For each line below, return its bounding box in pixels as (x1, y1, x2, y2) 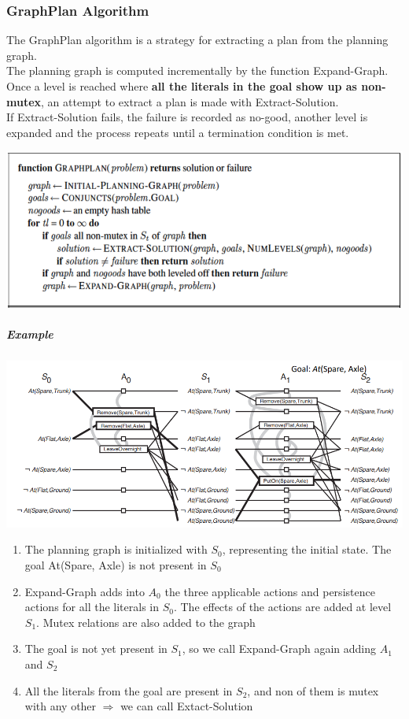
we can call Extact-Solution (120, 698, 253, 714)
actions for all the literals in (24, 599, 159, 615)
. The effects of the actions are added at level (173, 599, 392, 615)
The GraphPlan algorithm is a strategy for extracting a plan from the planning (6, 32, 389, 48)
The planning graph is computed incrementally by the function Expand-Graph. (6, 62, 389, 79)
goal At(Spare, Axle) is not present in (24, 556, 207, 573)
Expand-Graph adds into (24, 583, 145, 599)
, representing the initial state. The (222, 541, 392, 558)
